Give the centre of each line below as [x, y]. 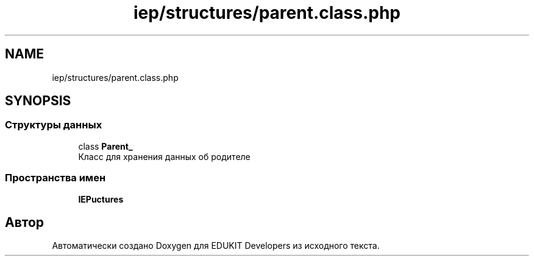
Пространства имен [55, 178]
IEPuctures [101, 199]
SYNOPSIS [38, 101]
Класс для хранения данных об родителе [164, 156]
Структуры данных [54, 125]
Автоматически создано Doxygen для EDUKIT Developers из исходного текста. [216, 246]
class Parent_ [105, 146]
